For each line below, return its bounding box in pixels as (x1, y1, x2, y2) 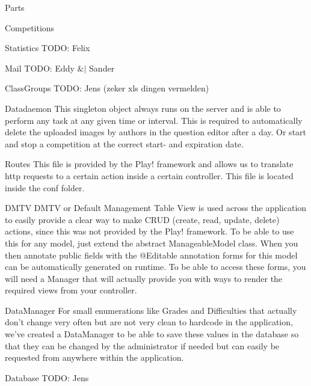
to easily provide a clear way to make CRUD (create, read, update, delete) (5, 213, 280, 225)
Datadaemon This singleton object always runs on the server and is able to (5, 102, 281, 114)
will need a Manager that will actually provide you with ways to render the (5, 272, 283, 284)
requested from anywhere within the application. (5, 351, 184, 364)
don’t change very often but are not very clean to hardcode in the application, (5, 316, 293, 328)
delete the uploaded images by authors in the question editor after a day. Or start (5, 126, 307, 138)
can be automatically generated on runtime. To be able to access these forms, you (5, 260, 306, 273)
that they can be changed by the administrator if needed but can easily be (5, 339, 280, 352)
